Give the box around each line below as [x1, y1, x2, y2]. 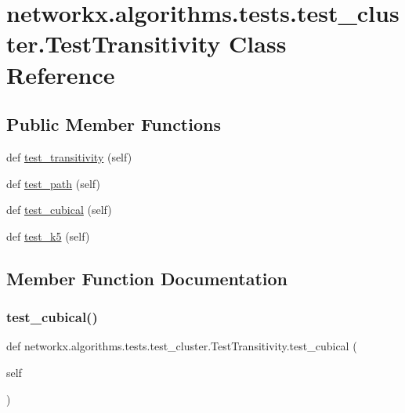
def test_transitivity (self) [6, 148, 132, 165]
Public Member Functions [6, 112, 221, 136]
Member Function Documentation [6, 266, 288, 290]
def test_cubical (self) [6, 201, 112, 218]
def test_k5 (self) [6, 227, 90, 244]
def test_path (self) [6, 175, 100, 191]
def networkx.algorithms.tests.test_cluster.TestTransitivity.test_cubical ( [6, 338, 357, 354]
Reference [6, 58, 115, 90]
